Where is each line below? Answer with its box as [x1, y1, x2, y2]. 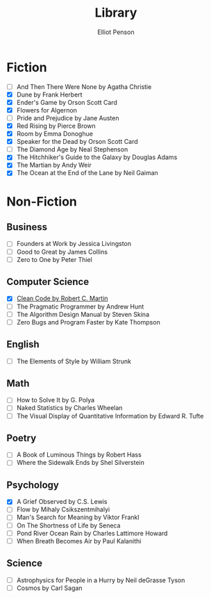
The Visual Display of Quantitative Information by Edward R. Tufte [16, 411, 204, 420]
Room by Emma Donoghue [16, 130, 93, 138]
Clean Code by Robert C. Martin [16, 294, 108, 303]
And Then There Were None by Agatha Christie [16, 82, 152, 91]
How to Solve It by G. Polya [16, 396, 95, 404]
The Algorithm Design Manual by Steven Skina [16, 310, 150, 318]
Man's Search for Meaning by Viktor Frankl [16, 513, 140, 522]
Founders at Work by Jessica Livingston [16, 240, 132, 248]
